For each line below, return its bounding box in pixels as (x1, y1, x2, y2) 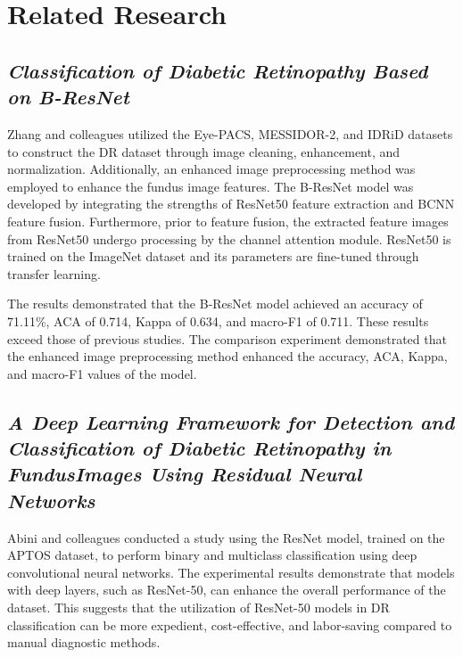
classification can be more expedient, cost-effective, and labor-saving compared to (7, 615, 452, 634)
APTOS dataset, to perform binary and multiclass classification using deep (7, 546, 418, 564)
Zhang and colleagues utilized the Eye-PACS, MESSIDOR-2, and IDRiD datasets (7, 124, 453, 143)
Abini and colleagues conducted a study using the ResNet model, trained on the (7, 528, 445, 546)
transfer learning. (7, 264, 101, 283)
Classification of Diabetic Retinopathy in (7, 434, 392, 462)
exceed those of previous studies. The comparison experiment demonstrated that (7, 329, 447, 348)
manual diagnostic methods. (7, 633, 161, 652)
